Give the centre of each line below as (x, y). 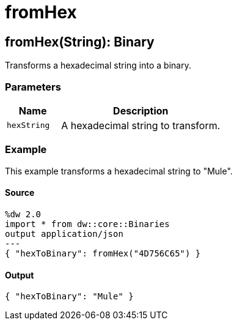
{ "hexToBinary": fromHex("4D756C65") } (103, 253)
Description (141, 110)
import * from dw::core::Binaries (87, 224)
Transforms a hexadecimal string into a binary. (98, 65)
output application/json (64, 233)
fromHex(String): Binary (80, 42)
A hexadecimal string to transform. (141, 125)
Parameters (33, 87)
